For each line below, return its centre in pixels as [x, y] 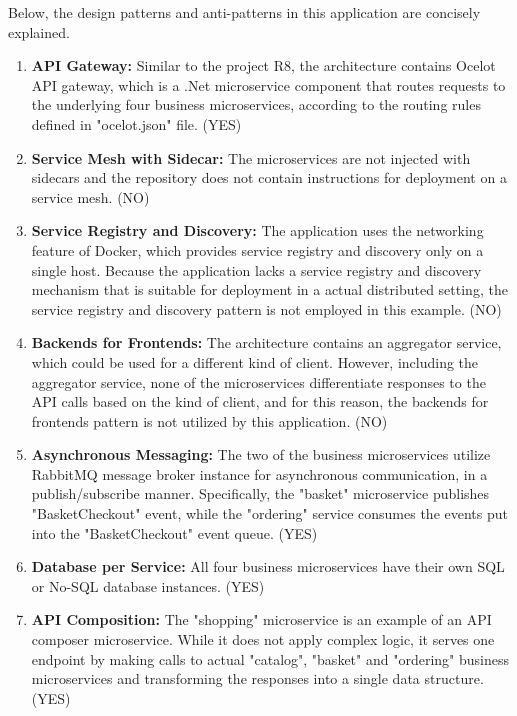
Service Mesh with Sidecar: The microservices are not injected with [251, 157]
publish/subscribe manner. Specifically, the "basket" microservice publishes [260, 493]
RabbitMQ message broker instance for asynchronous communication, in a [259, 473]
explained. [39, 31]
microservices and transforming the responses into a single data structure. [257, 678]
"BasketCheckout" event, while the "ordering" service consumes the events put [269, 513]
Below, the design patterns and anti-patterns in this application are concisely [244, 12]
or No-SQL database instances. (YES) [148, 585]
